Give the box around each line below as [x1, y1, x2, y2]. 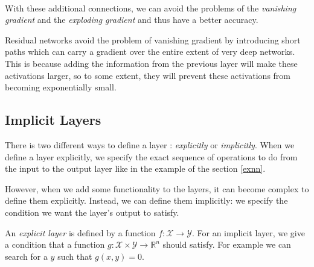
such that [57, 250, 92, 262]
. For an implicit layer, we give [191, 226, 305, 239]
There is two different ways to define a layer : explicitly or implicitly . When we [5, 138, 295, 151]
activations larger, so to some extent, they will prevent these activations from [5, 69, 290, 81]
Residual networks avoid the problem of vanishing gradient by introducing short [5, 33, 301, 46]
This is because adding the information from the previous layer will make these [5, 57, 298, 69]
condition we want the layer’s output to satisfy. [5, 206, 179, 218]
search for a [5, 250, 48, 262]
